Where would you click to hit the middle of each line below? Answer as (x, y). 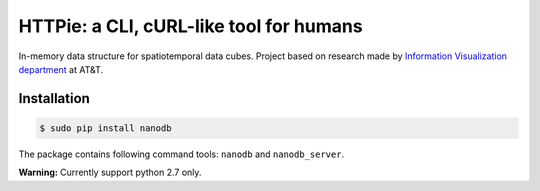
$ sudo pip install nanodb (105, 128)
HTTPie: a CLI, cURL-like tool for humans (191, 26)
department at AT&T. (61, 69)
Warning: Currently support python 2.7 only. (110, 172)
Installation (54, 98)
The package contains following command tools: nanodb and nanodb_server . (181, 154)
